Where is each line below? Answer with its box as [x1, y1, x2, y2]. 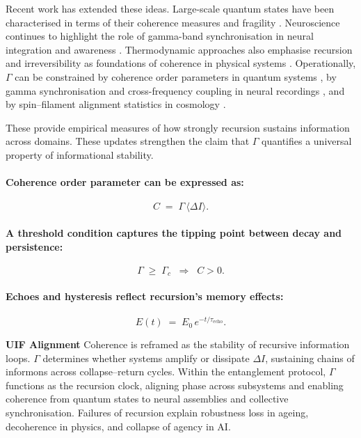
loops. [6, 350, 31, 365]
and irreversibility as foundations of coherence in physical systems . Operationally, [6, 56, 356, 70]
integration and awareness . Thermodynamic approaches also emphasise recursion [6, 42, 353, 56]
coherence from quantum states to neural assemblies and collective [6, 391, 289, 406]
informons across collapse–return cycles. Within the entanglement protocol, [6, 364, 326, 379]
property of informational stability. [6, 147, 154, 162]
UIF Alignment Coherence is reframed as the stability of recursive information [6, 337, 350, 352]
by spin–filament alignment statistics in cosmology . [6, 97, 226, 111]
